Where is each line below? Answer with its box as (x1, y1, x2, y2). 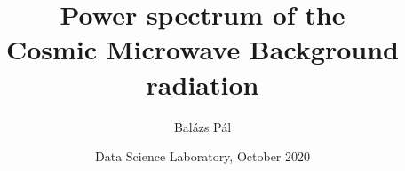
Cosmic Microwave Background (6, 31, 399, 67)
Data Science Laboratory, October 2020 (94, 147, 311, 166)
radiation (146, 66, 259, 102)
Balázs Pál (173, 117, 232, 136)
